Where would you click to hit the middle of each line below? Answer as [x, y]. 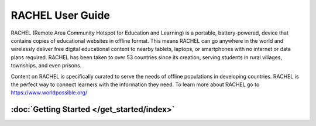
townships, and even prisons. [46, 66]
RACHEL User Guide [61, 15]
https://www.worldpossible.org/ [49, 93]
